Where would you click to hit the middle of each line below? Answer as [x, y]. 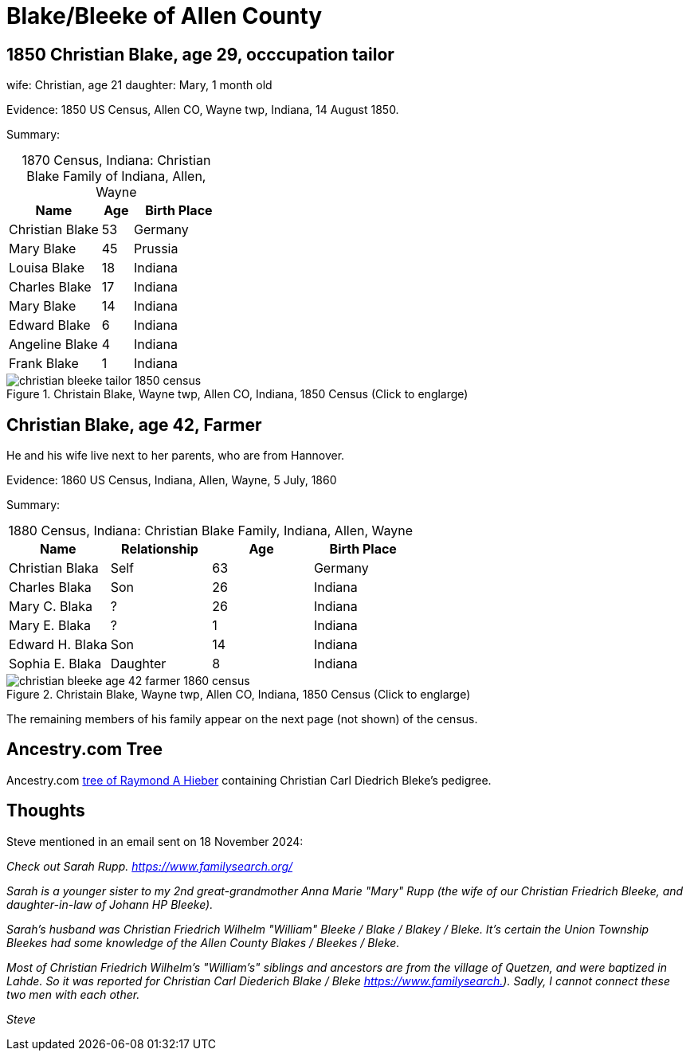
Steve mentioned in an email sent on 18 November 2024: [155, 841]
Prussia [156, 249]
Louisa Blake [47, 268]
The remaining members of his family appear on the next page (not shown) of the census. [242, 719]
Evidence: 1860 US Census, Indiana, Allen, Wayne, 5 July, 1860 [172, 480]
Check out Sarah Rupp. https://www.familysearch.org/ [150, 866]
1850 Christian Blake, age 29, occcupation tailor [200, 54]
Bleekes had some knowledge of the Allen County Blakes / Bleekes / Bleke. [203, 942]
